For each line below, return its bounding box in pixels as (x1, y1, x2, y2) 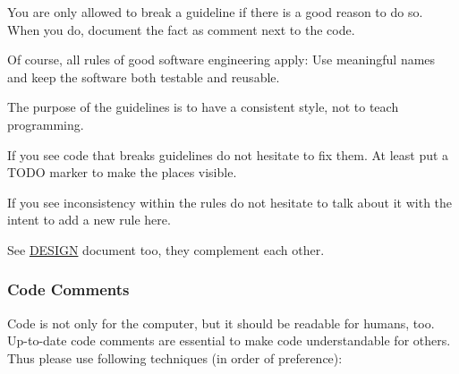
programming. (7, 115, 84, 133)
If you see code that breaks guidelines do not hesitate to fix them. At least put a (7, 145, 449, 164)
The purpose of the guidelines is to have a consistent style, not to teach (7, 98, 399, 116)
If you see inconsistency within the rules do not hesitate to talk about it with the (7, 192, 453, 211)
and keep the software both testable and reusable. (7, 67, 280, 86)
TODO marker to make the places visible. (7, 163, 237, 182)
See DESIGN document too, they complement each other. (7, 240, 325, 259)
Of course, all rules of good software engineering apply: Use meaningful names (7, 50, 436, 69)
